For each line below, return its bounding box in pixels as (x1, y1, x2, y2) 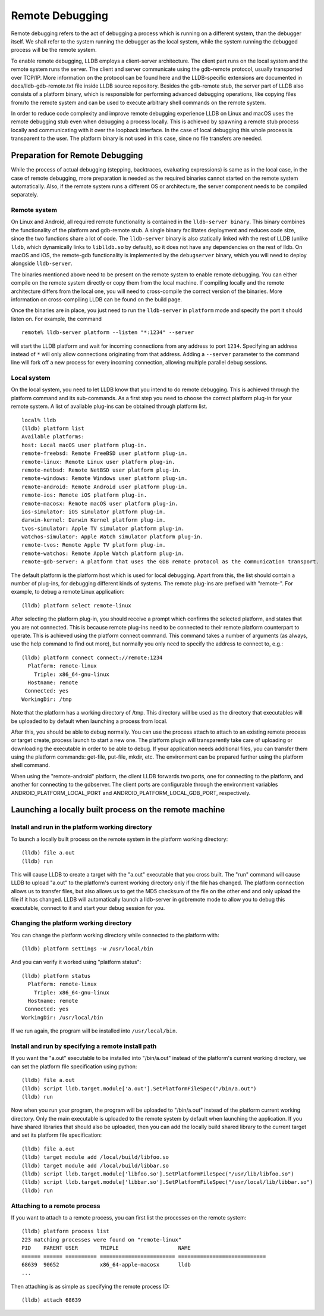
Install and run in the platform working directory (11, 823, 152, 831)
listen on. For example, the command (11, 315, 102, 322)
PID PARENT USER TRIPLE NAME (21, 1245, 191, 1252)
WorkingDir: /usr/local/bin (21, 1014, 103, 1021)
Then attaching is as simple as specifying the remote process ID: (11, 1283, 170, 1290)
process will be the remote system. (11, 46, 97, 54)
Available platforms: (21, 434, 84, 440)
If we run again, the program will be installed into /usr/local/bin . (11, 1027, 178, 1034)
